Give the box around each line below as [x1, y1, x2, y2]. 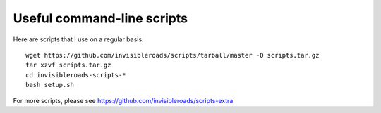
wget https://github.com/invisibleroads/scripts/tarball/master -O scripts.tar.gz [25, 51, 320, 59]
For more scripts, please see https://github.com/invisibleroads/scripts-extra [13, 96, 234, 105]
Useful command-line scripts [13, 11, 188, 26]
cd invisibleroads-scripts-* [25, 71, 126, 79]
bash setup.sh [25, 81, 74, 89]
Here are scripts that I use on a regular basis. [13, 35, 144, 44]
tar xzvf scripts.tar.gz [25, 61, 111, 69]
